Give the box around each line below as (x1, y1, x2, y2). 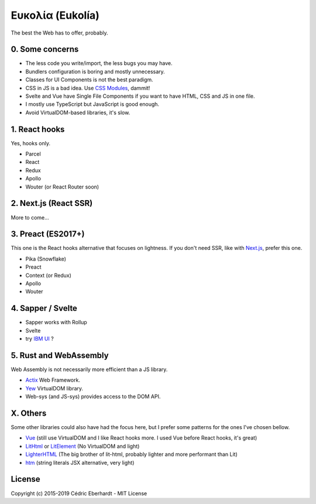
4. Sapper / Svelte (11, 303, 77, 313)
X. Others (11, 409, 47, 418)
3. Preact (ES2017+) (11, 229, 85, 239)
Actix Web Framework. (25, 376, 80, 383)
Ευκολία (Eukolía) (11, 9, 99, 22)
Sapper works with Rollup (25, 319, 87, 326)
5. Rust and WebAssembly (11, 350, 109, 360)
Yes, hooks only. (11, 139, 51, 146)
